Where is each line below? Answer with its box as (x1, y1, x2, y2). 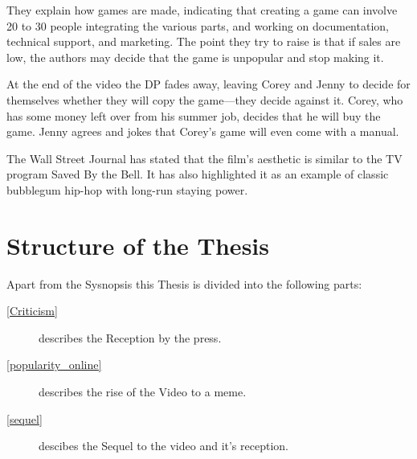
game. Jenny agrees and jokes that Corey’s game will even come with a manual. (6, 123, 399, 140)
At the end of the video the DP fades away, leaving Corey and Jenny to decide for (6, 76, 411, 92)
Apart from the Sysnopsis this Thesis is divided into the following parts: (6, 275, 362, 292)
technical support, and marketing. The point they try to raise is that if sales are (6, 33, 401, 50)
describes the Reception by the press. (39, 329, 222, 346)
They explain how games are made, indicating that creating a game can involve (6, 2, 398, 18)
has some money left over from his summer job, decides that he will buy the (6, 107, 381, 124)
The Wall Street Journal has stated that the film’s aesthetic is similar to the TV (6, 150, 403, 166)
